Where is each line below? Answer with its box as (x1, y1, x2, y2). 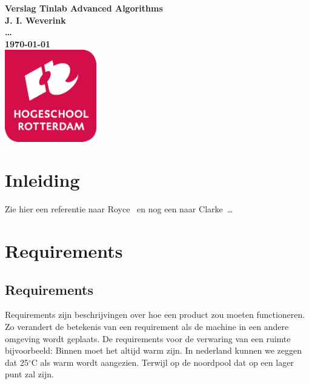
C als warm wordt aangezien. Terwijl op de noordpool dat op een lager (31, 355, 294, 368)
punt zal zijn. (5, 368, 54, 380)
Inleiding (5, 167, 80, 192)
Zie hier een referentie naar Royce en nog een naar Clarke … (5, 203, 233, 215)
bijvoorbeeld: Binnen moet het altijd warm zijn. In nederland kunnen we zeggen (5, 344, 302, 357)
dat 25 (5, 355, 28, 368)
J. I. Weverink (5, 13, 66, 26)
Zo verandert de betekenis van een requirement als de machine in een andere (5, 320, 289, 333)
